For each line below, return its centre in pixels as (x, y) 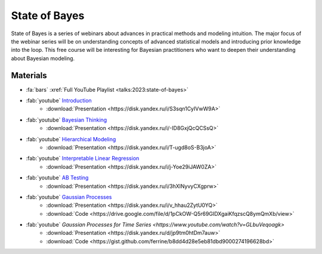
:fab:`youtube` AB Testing (57, 178)
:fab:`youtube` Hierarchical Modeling (71, 139)
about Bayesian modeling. (43, 58)
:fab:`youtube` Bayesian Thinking (66, 120)
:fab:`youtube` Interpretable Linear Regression (83, 159)
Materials (29, 75)
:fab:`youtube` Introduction (59, 101)
